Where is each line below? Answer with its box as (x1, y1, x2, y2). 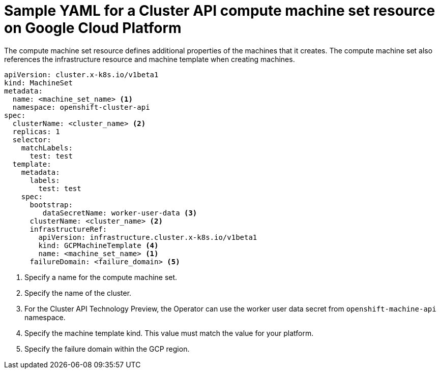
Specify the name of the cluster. (24, 288, 132, 297)
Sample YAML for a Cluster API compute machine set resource (4, 2, 435, 19)
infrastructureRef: (30, 225, 107, 233)
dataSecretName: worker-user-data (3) (42, 208, 197, 217)
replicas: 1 (12, 127, 60, 136)
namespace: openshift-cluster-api (12, 103, 150, 111)
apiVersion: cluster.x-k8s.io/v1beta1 (4, 70, 159, 79)
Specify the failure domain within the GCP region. (24, 344, 190, 353)
